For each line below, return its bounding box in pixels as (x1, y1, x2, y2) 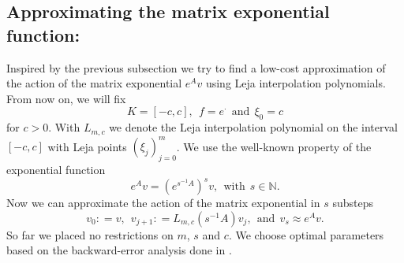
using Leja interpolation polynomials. (205, 75, 386, 91)
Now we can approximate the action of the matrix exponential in (6, 194, 320, 211)
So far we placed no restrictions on (6, 226, 174, 243)
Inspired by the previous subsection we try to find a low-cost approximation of (6, 59, 386, 76)
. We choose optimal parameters (228, 226, 384, 243)
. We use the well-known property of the (176, 138, 372, 154)
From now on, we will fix (6, 90, 126, 106)
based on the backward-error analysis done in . (6, 242, 232, 258)
